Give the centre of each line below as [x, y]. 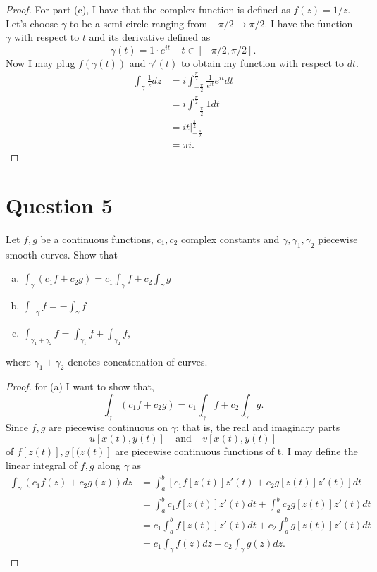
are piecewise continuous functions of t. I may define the [236, 451]
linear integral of [42, 465]
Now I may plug [41, 62]
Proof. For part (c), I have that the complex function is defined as [148, 9]
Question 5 [59, 205]
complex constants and [230, 238]
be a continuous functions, [97, 238]
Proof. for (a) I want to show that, [80, 386]
